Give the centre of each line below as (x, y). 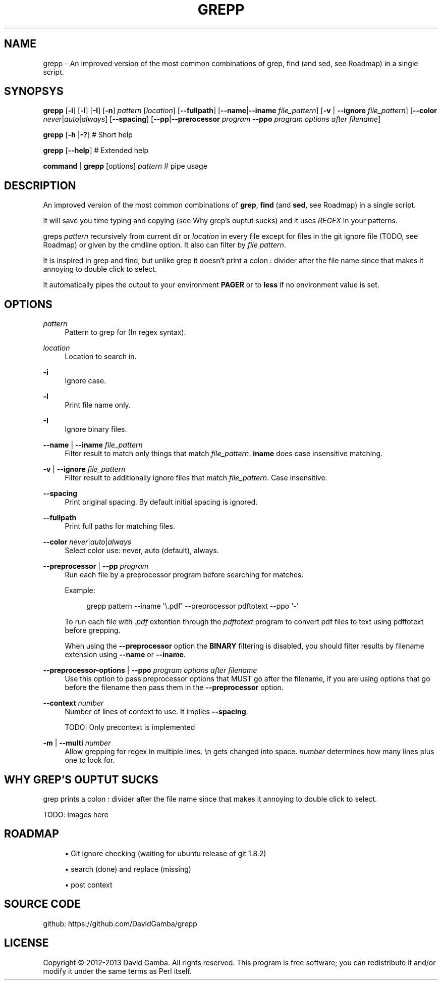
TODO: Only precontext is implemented (130, 727)
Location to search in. (101, 357)
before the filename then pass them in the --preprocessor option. (174, 687)
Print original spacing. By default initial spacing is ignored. (161, 502)
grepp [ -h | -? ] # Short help (88, 135)
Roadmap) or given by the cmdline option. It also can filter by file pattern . (164, 245)
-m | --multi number (77, 743)
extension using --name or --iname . (125, 655)
